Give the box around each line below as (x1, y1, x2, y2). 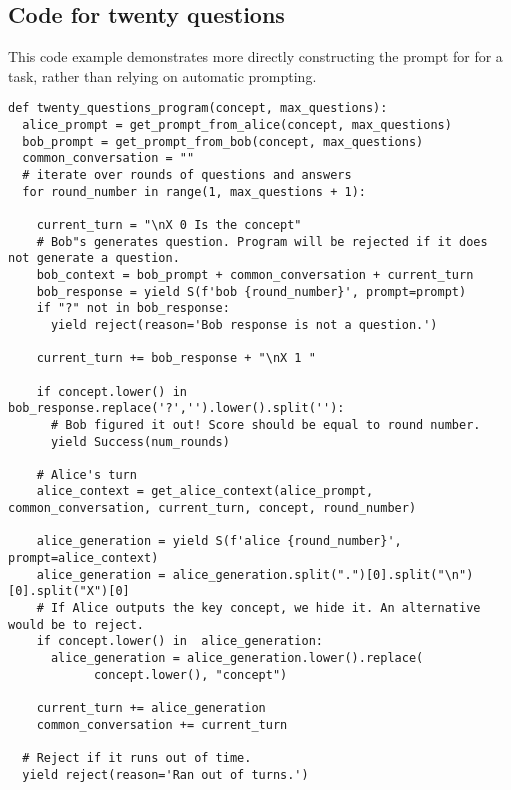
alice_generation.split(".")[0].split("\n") (172, 567, 474, 582)
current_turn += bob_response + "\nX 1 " (36, 351, 316, 366)
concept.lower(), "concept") (93, 667, 288, 682)
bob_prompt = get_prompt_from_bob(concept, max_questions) (22, 134, 424, 149)
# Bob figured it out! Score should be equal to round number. (50, 417, 481, 432)
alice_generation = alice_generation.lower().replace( (50, 651, 424, 666)
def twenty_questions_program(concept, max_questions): (8, 101, 388, 116)
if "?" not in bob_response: (36, 301, 230, 316)
